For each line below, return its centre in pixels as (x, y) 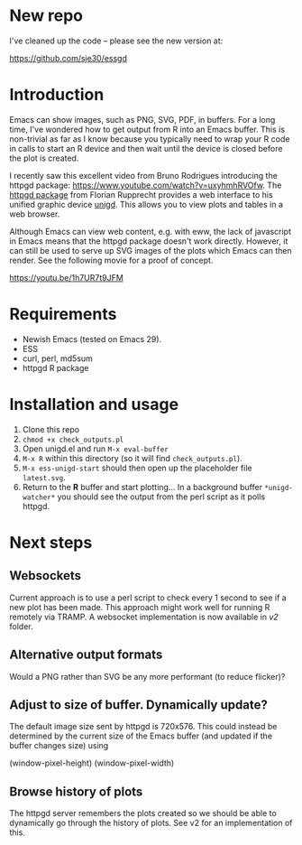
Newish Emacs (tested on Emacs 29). (92, 339)
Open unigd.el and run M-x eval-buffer (95, 449)
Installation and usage (94, 404)
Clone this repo (50, 429)
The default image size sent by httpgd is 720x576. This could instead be (143, 727)
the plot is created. (44, 158)
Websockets (46, 576)
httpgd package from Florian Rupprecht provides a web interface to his (141, 194)
